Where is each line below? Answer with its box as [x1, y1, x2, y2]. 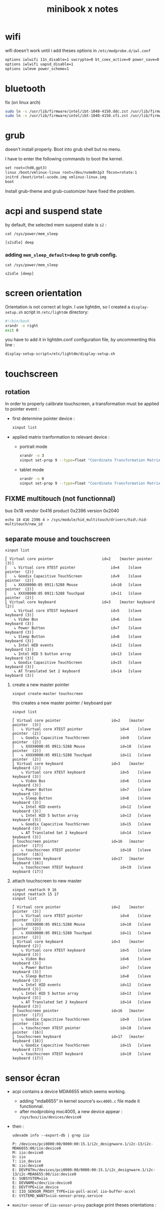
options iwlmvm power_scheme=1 [5, 66, 69, 71]
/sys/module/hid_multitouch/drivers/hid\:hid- [51, 517, 148, 522]
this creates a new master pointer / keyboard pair [12, 700, 112, 706]
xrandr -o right [5, 323, 38, 328]
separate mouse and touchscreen [5, 534, 110, 543]
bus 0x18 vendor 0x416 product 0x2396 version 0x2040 [5, 507, 119, 514]
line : [5, 342, 15, 348]
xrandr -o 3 [19, 453, 44, 458]
